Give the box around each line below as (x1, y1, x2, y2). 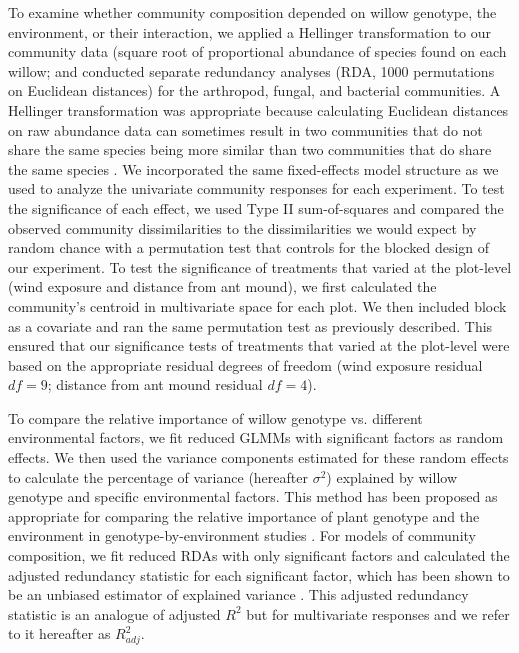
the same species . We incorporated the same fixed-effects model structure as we (8, 158, 499, 179)
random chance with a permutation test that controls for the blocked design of (8, 237, 490, 258)
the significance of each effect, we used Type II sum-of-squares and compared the (8, 197, 504, 218)
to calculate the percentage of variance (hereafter (8, 466, 308, 487)
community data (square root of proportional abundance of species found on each (8, 41, 507, 62)
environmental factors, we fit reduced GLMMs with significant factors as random (8, 427, 504, 448)
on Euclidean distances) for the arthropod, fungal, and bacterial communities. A (8, 80, 501, 101)
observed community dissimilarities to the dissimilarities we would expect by (8, 217, 477, 238)
